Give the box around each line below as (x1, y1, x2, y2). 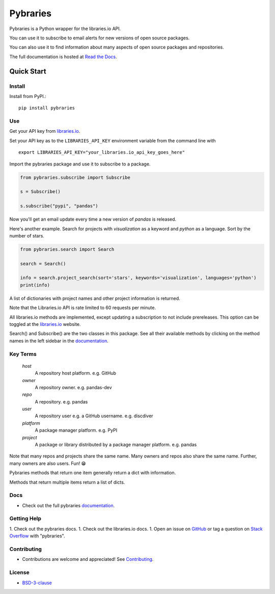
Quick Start (9, 67, 46, 76)
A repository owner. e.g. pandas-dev (35, 384, 112, 390)
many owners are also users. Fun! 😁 (9, 460, 86, 466)
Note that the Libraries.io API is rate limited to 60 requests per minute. (9, 304, 156, 311)
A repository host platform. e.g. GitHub (35, 370, 117, 376)
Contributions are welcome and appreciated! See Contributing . (22, 556, 154, 562)
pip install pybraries (18, 105, 75, 111)
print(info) (20, 282, 50, 288)
